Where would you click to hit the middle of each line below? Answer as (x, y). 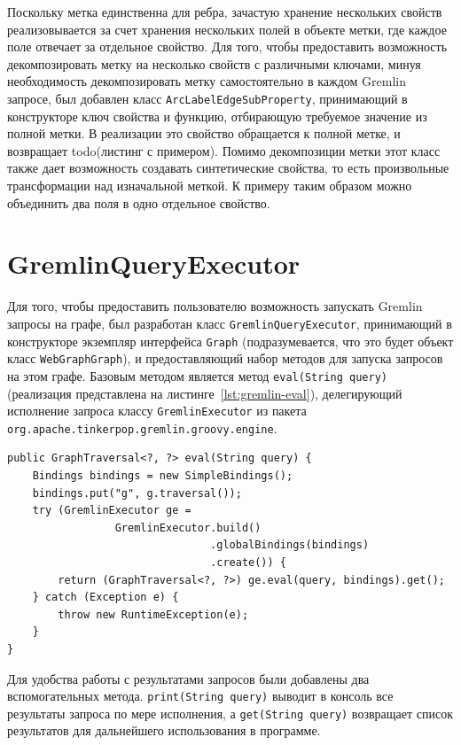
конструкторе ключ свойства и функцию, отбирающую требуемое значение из (217, 116)
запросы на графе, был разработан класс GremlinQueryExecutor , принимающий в (230, 323)
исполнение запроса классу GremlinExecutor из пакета (157, 411)
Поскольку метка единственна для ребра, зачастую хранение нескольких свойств (225, 12)
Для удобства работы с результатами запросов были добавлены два (188, 678)
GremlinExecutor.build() (188, 528)
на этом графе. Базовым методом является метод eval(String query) (197, 375)
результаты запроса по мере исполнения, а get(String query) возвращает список (230, 713)
